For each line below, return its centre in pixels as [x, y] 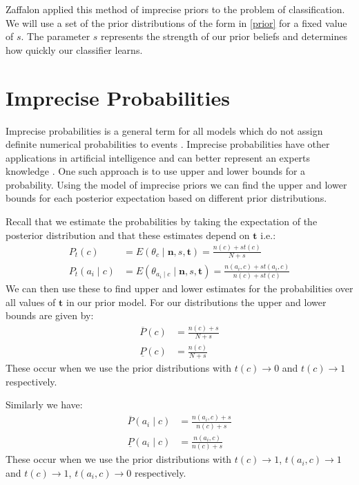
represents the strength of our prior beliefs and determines [224, 36]
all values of [31, 302]
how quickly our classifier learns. [74, 49]
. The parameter [56, 36]
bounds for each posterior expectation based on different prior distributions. [166, 198]
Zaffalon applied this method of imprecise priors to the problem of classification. [175, 9]
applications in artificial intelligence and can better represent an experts [158, 157]
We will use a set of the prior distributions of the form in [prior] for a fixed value [176, 22]
